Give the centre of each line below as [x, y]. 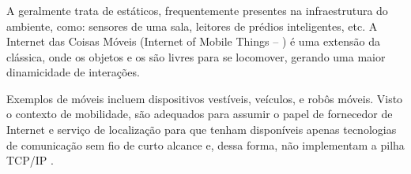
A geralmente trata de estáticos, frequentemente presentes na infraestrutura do [197, 10]
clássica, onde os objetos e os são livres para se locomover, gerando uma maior [196, 56]
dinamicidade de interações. [73, 72]
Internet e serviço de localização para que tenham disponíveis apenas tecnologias [202, 130]
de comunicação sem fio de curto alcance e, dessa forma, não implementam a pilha [205, 144]
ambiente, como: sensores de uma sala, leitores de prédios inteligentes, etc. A [192, 26]
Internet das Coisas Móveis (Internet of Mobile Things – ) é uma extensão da [193, 41]
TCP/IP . [30, 160]
